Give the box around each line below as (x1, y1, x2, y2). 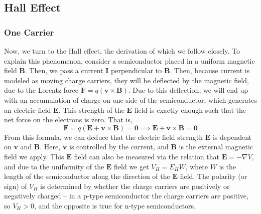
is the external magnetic (179, 141, 253, 152)
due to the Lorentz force (4, 85, 79, 95)
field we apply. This (4, 151, 64, 161)
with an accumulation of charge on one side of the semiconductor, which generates (4, 94, 257, 105)
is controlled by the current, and (69, 141, 169, 152)
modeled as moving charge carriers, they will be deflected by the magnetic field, (4, 75, 249, 85)
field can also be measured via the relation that (74, 151, 219, 161)
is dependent (212, 131, 251, 142)
